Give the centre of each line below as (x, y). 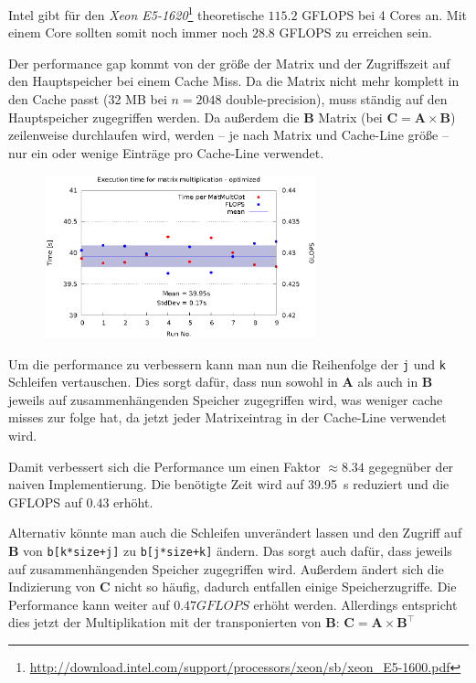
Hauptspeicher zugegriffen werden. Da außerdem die (154, 117)
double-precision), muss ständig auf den (337, 99)
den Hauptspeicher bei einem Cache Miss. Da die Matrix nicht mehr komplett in (234, 81)
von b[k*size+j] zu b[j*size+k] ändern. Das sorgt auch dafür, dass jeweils (238, 551)
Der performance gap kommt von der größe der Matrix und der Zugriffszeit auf (229, 63)
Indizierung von (52, 587)
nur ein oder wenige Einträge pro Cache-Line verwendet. (166, 152)
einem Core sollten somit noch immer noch (128, 32)
